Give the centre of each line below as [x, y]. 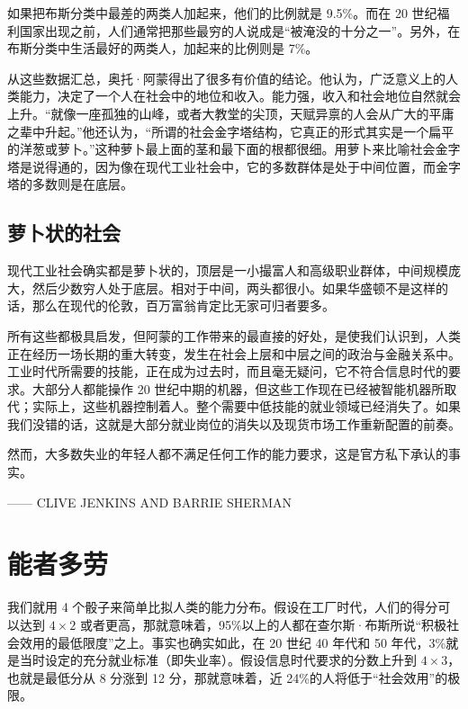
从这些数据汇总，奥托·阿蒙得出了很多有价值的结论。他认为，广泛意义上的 [226, 78]
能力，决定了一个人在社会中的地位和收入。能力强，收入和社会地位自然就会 [240, 96]
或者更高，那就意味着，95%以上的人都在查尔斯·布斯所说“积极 [263, 624]
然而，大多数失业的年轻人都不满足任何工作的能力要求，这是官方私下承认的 [228, 454]
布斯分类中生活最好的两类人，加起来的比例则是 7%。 [163, 48]
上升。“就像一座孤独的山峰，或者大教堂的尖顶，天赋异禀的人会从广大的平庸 [231, 113]
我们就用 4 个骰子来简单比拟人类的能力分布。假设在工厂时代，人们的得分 [223, 607]
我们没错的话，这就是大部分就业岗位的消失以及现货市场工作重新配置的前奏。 [234, 423]
